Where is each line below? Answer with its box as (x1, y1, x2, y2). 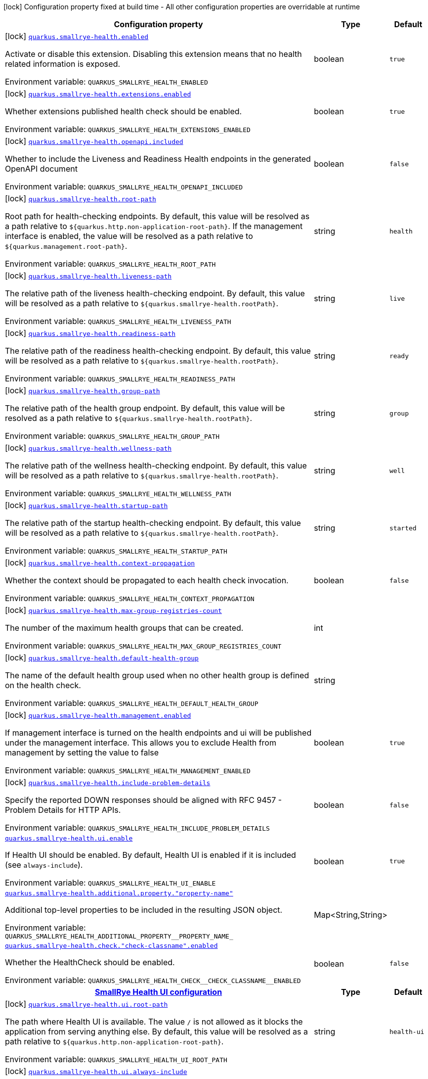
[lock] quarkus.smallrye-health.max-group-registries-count (5, 605, 222, 615)
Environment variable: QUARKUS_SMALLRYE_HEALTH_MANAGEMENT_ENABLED (5, 765, 251, 775)
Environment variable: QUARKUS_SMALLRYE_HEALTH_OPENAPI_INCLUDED (5, 182, 243, 191)
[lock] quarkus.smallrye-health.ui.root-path (5, 999, 168, 1009)
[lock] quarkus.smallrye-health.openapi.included (5, 136, 183, 146)
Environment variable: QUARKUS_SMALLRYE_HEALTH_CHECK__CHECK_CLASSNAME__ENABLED (5, 975, 301, 985)
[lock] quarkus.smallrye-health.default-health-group (5, 653, 199, 662)
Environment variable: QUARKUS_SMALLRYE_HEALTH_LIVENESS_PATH (5, 316, 231, 326)
